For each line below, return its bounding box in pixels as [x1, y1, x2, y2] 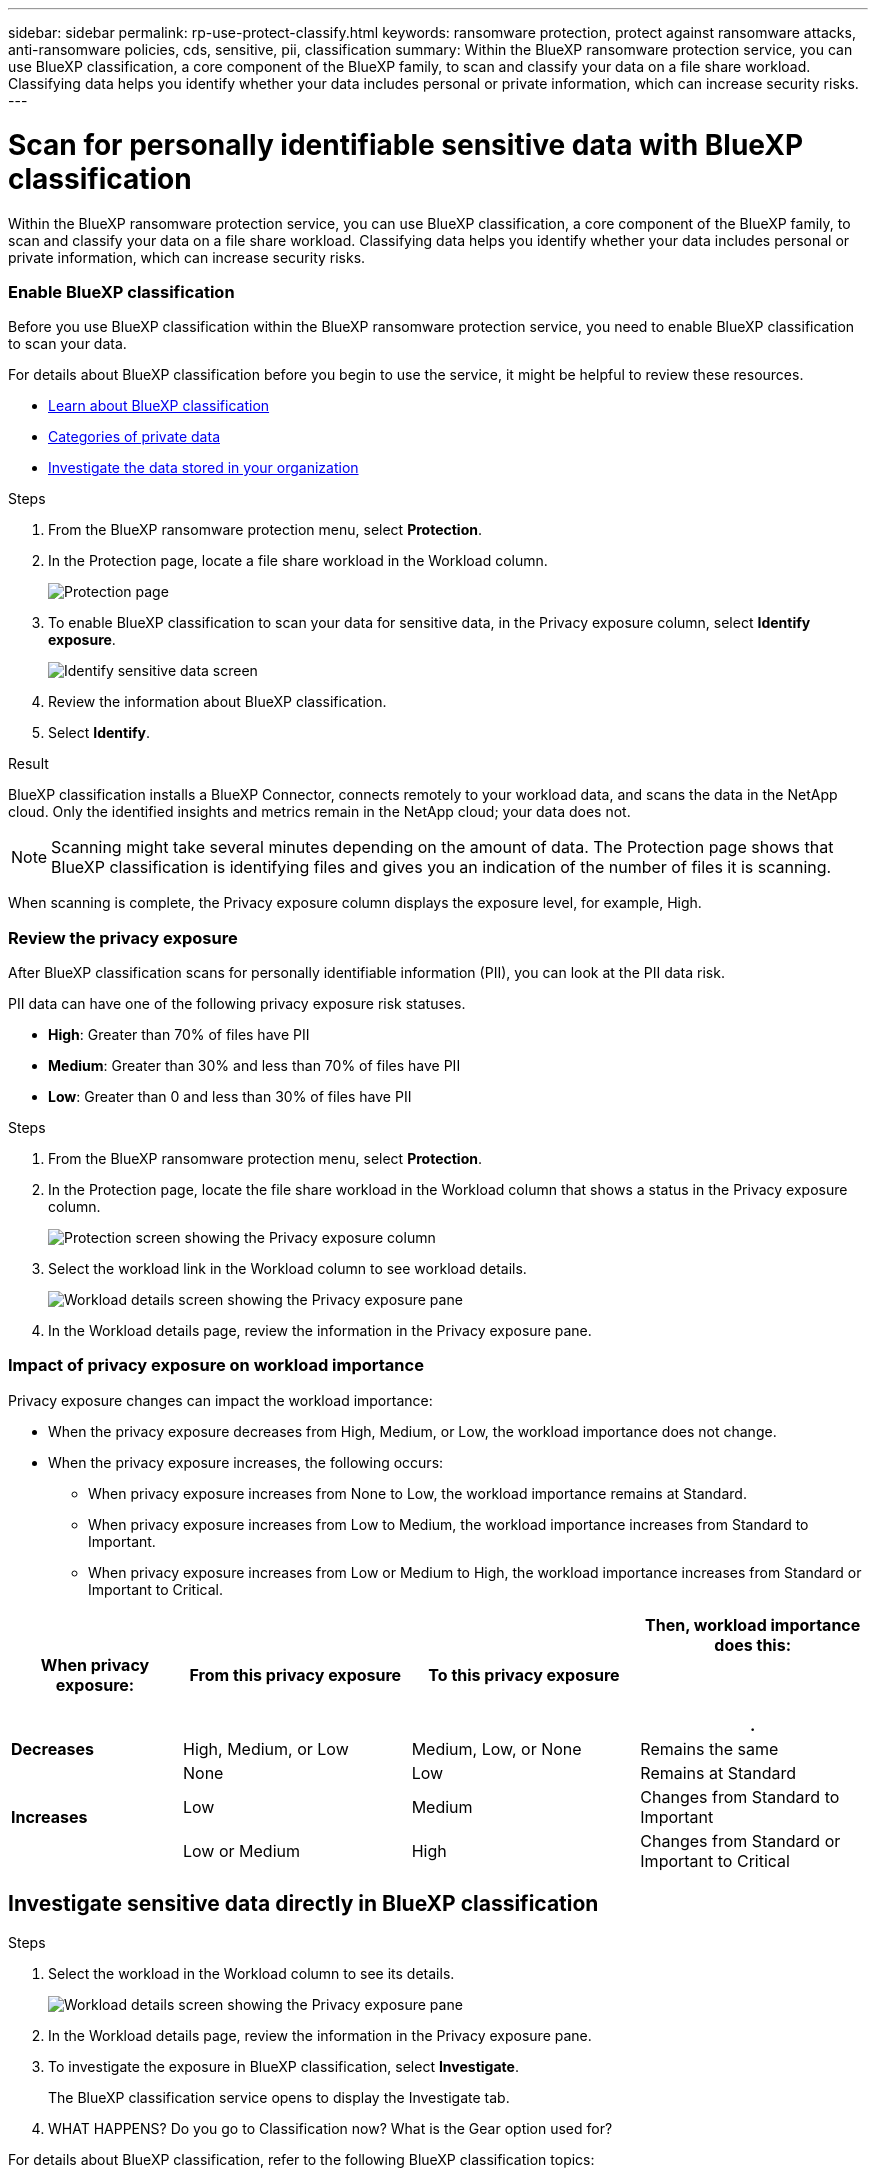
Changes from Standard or [640, 1830, 841, 1851]
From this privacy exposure [189, 1664, 402, 1685]
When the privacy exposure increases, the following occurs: [48, 1453, 444, 1471]
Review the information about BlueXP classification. [48, 693, 387, 711]
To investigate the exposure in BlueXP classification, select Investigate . [48, 2057, 519, 2075]
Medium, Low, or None [411, 1738, 582, 1759]
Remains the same [640, 1738, 779, 1759]
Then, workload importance [645, 1614, 861, 1635]
